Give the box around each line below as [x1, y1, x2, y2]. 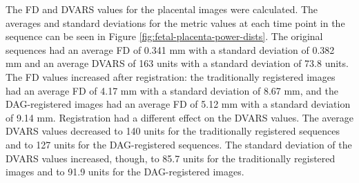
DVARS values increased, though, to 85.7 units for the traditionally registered [6, 151, 336, 165]
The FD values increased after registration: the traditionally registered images [6, 69, 336, 84]
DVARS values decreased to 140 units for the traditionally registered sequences [6, 124, 340, 138]
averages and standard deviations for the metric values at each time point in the [6, 15, 345, 30]
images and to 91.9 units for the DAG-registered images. [6, 164, 244, 179]
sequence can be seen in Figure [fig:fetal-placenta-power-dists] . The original [6, 29, 323, 44]
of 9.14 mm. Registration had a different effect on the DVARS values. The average [6, 110, 354, 124]
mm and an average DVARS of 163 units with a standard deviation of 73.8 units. [6, 56, 349, 70]
